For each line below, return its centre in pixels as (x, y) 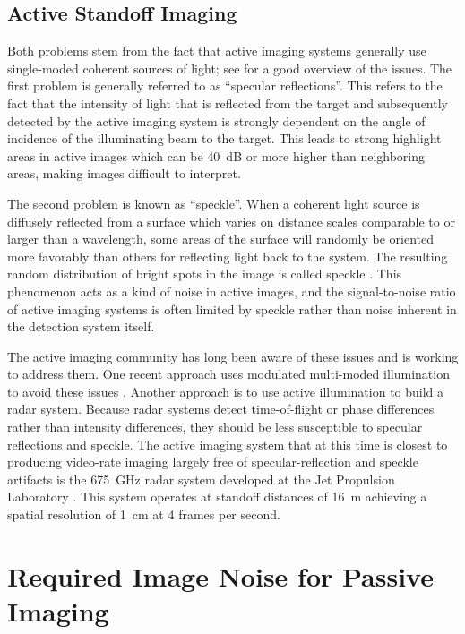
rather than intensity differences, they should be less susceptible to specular (215, 427)
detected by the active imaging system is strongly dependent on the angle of (216, 120)
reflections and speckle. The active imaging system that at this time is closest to (228, 444)
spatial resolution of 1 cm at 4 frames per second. (144, 514)
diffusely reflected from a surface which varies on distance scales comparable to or (231, 221)
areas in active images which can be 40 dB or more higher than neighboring (216, 155)
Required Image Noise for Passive (220, 575)
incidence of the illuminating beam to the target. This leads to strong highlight (224, 138)
